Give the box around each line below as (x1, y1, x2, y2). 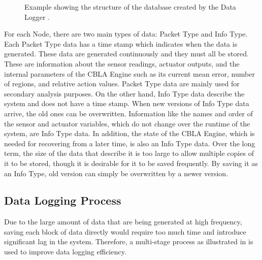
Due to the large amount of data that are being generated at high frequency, (4, 216, 242, 227)
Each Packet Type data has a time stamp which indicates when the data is (4, 38, 238, 49)
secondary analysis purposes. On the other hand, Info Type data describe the (4, 88, 245, 99)
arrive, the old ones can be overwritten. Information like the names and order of (4, 108, 253, 118)
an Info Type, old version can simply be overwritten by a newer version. (4, 168, 228, 178)
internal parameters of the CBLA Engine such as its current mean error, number (4, 68, 255, 79)
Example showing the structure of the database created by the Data (24, 2, 236, 12)
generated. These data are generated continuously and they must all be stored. (4, 48, 249, 59)
